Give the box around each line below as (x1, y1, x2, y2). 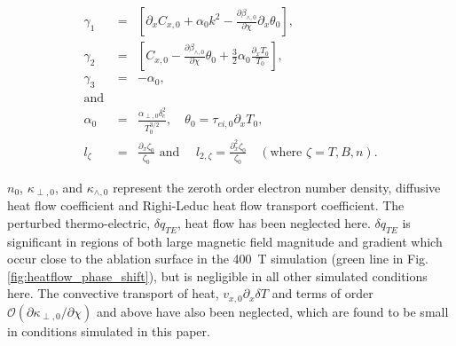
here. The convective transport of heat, (7, 284, 219, 303)
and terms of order (271, 284, 373, 303)
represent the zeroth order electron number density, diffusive (113, 177, 441, 196)
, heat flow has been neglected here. (177, 213, 371, 232)
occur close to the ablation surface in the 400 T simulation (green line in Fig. (7, 249, 428, 268)
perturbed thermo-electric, (7, 213, 151, 232)
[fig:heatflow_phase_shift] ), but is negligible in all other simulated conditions (7, 266, 428, 285)
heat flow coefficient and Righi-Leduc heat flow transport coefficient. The (7, 196, 405, 215)
